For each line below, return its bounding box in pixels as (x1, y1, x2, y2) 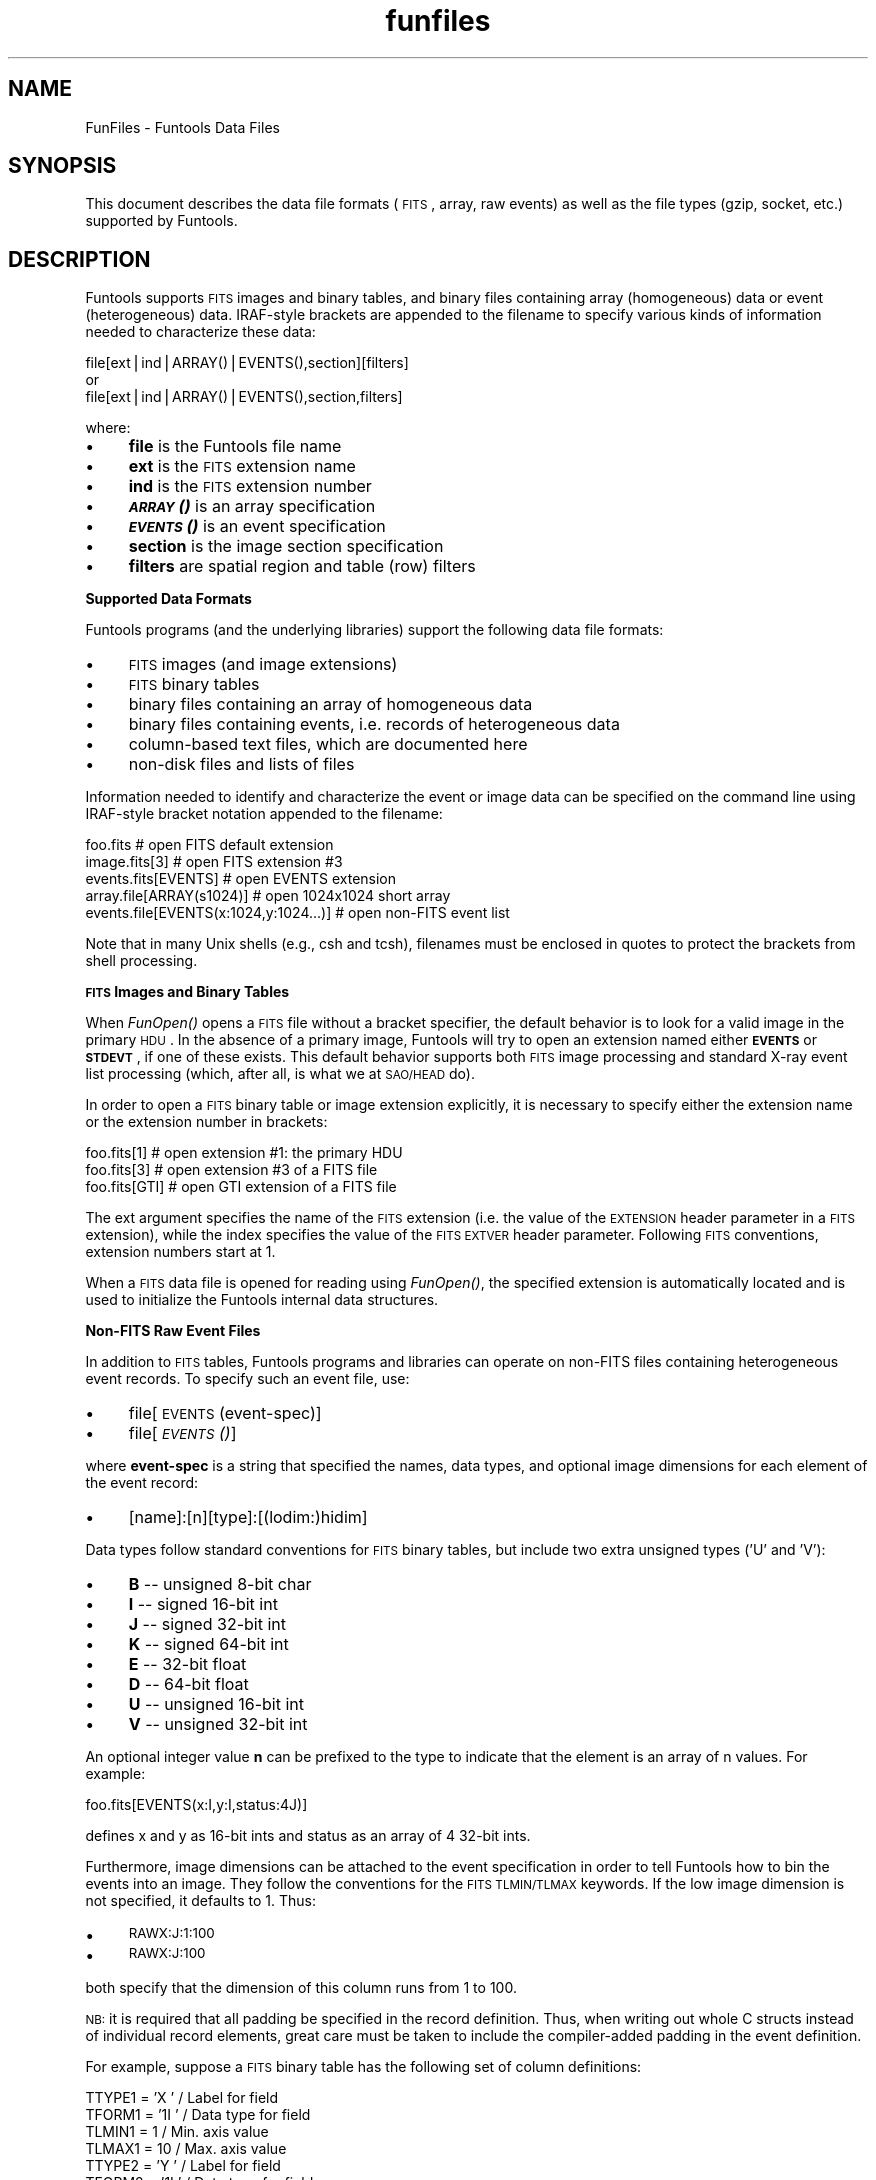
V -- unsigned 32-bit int (128, 1714, 308, 1735)
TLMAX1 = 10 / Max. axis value (85, 2140, 287, 2158)
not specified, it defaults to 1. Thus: (85, 1892, 316, 1910)
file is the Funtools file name (128, 436, 342, 457)
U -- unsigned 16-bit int (128, 1694, 305, 1715)
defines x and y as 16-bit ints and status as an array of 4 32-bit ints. (85, 1827, 531, 1845)
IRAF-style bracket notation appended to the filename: (85, 805, 443, 823)
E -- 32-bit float (128, 1654, 247, 1675)
